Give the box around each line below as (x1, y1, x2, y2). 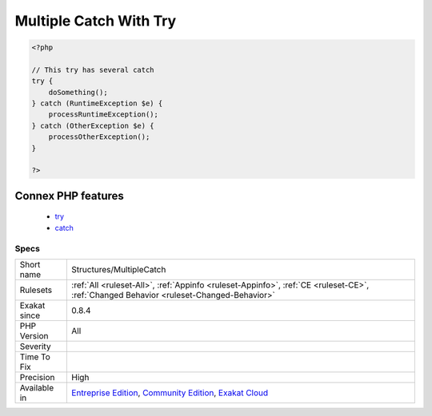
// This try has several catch (31, 65, 155, 74)
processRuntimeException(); (48, 110, 159, 119)
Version (19, 330, 49, 341)
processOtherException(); (48, 133, 150, 141)
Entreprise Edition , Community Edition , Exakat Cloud (71, 387, 269, 398)
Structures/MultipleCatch (71, 263, 166, 275)
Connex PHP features (14, 188, 124, 203)
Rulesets (19, 284, 52, 295)
